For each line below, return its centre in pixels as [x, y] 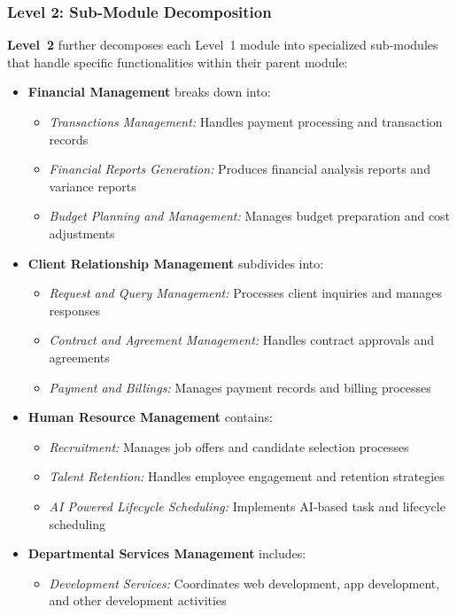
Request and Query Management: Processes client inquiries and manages [246, 293]
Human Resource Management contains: [150, 417]
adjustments [82, 233]
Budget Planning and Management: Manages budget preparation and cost [250, 216]
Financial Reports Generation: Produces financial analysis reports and [240, 169]
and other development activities [138, 600]
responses [75, 310]
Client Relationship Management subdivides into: [176, 263]
